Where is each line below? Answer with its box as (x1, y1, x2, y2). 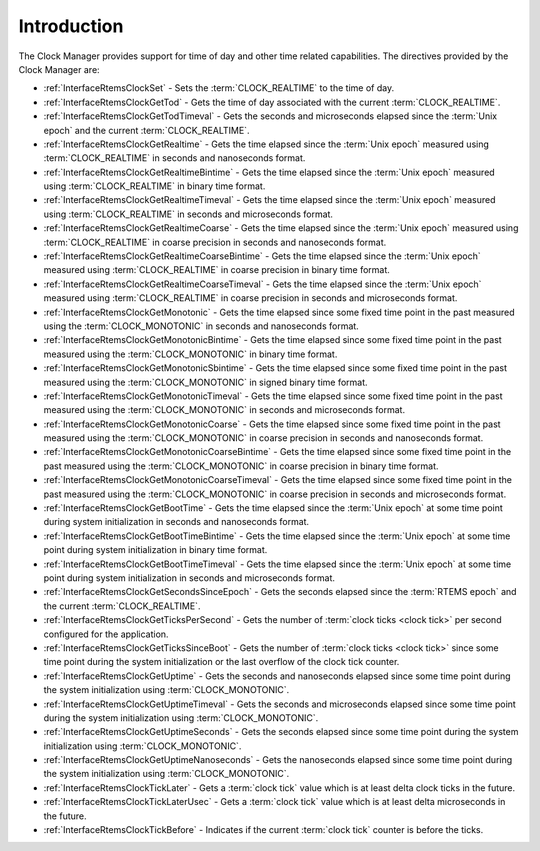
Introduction (18, 15, 124, 37)
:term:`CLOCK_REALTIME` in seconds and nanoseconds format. (43, 152, 306, 164)
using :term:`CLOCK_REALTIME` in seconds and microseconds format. (43, 208, 334, 220)
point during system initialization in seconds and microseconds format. (43, 572, 335, 584)
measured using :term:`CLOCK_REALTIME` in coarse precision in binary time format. (43, 264, 390, 276)
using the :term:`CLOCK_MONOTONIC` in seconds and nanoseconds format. (43, 320, 359, 332)
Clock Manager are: (18, 63, 100, 75)
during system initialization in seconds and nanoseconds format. (43, 516, 310, 528)
